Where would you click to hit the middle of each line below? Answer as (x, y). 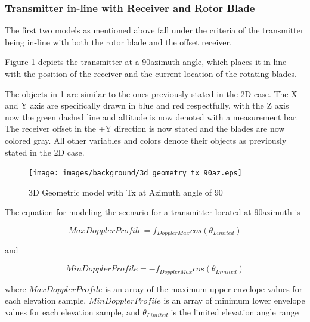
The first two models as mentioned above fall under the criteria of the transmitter (154, 30)
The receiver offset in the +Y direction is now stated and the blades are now (145, 129)
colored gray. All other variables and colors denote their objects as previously (146, 140)
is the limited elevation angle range (235, 312)
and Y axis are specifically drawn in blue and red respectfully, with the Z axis (147, 105)
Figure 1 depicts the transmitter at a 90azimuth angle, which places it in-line (146, 62)
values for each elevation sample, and (72, 312)
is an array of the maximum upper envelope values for (204, 288)
